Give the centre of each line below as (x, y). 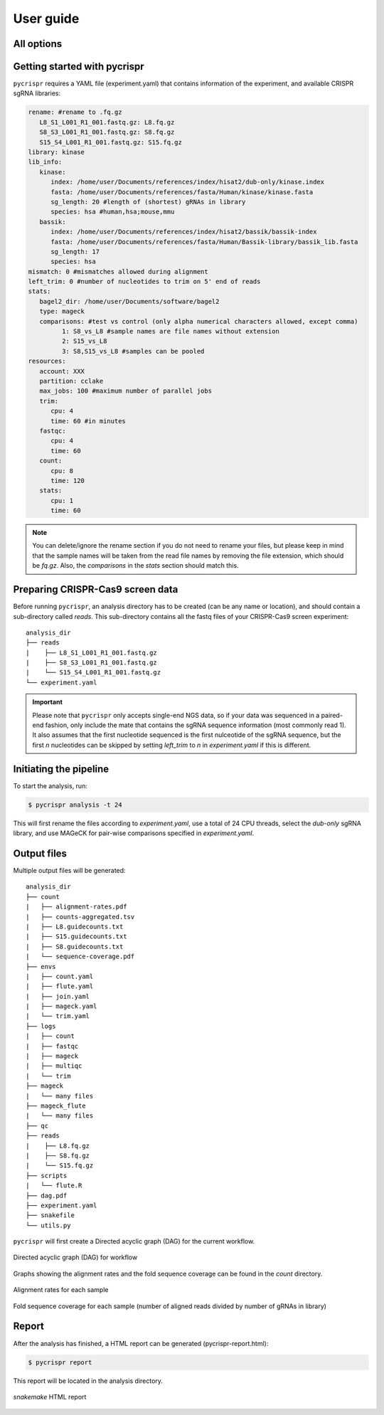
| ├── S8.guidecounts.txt (75, 947)
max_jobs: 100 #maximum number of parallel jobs (126, 391)
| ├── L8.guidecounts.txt (75, 926)
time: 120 (68, 481)
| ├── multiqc (54, 1066)
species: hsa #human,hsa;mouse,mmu (113, 212)
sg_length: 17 (75, 251)
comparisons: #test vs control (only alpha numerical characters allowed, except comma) (199, 321)
